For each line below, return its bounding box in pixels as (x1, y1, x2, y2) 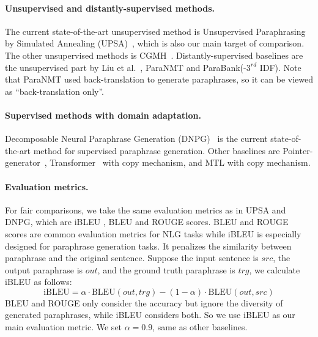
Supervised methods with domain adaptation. (5, 108, 201, 121)
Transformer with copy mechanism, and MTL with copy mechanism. (50, 156, 311, 169)
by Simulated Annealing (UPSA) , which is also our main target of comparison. (5, 37, 305, 50)
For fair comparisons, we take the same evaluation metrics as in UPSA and (5, 203, 286, 216)
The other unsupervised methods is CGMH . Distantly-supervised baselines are (5, 48, 303, 61)
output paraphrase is (5, 263, 83, 276)
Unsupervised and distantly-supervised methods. (5, 1, 215, 14)
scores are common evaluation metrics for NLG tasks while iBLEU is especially (5, 227, 301, 240)
